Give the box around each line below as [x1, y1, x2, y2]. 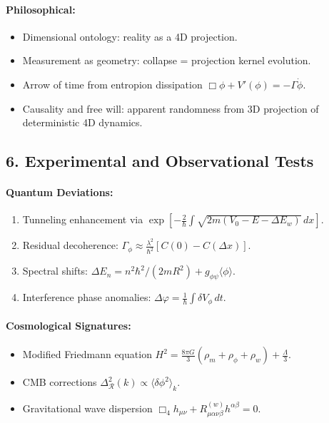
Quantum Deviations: [6, 185, 113, 200]
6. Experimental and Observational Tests [6, 150, 314, 172]
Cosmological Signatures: [6, 318, 131, 333]
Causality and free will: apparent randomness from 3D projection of [22, 101, 319, 116]
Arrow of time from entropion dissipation [22, 76, 203, 91]
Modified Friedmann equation [22, 347, 152, 362]
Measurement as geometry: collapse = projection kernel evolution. [22, 53, 311, 68]
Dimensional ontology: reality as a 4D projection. [22, 29, 238, 44]
